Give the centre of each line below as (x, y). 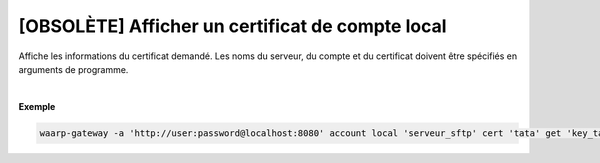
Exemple (37, 106)
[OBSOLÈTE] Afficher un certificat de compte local (232, 26)
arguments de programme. (73, 69)
